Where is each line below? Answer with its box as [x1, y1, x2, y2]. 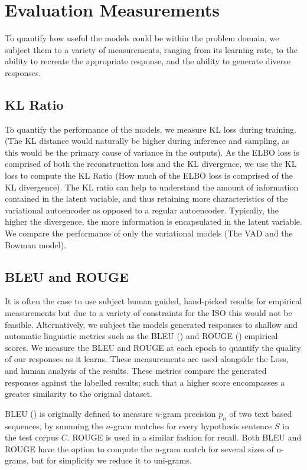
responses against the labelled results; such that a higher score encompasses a [5, 376, 285, 388]
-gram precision [160, 407, 216, 419]
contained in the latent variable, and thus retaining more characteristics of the [5, 192, 288, 205]
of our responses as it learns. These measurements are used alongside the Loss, [5, 353, 289, 365]
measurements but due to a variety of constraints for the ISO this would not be [5, 307, 292, 319]
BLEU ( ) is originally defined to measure [5, 407, 153, 419]
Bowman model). [5, 238, 67, 251]
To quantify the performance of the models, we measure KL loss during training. [5, 123, 296, 135]
